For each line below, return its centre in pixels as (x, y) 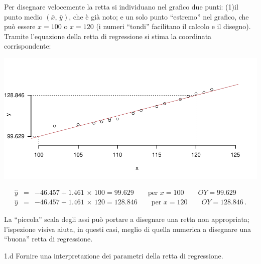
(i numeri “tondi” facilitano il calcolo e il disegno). (173, 26)
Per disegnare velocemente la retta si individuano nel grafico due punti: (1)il (121, 7)
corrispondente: (28, 46)
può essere (20, 26)
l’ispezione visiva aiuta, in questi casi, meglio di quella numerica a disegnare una (128, 229)
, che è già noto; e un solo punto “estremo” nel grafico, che (159, 16)
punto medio (23, 16)
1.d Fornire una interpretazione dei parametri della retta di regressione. (114, 256)
